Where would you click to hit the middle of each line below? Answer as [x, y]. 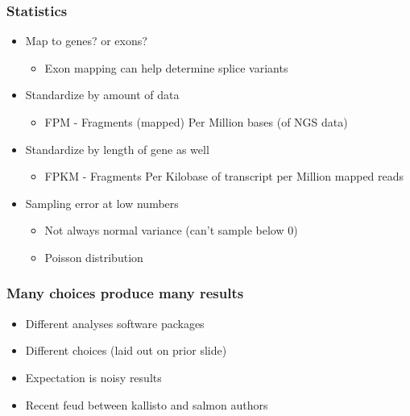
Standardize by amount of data [102, 95]
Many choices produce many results [125, 293]
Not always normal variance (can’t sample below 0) [171, 230]
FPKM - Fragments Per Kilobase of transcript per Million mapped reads [224, 176]
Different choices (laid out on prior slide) [126, 350]
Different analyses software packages [115, 323]
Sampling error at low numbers [102, 203]
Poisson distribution [94, 257]
